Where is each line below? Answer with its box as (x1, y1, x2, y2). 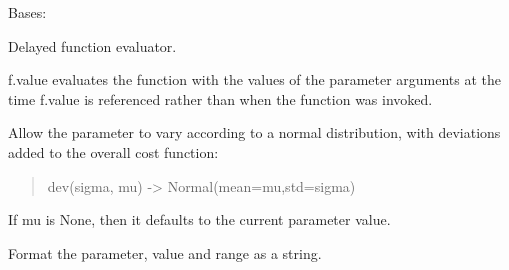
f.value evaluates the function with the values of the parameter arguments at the (8, 69, 502, 90)
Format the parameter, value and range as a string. (8, 242, 322, 263)
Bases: (8, 2, 47, 22)
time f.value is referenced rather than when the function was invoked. (8, 88, 433, 109)
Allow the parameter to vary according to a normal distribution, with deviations (8, 122, 501, 143)
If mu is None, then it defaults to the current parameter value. (8, 209, 391, 230)
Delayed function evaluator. (8, 35, 177, 56)
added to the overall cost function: (8, 141, 219, 162)
